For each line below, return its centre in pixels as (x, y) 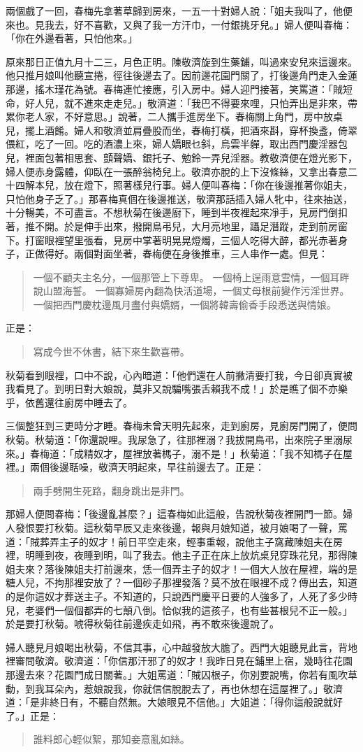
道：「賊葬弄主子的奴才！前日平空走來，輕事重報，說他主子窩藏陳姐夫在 (169, 541)
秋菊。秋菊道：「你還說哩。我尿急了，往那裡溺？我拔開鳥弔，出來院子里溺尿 (179, 440)
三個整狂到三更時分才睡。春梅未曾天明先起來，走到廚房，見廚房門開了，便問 (181, 426)
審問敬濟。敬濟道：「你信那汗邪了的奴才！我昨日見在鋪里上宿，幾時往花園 (184, 661)
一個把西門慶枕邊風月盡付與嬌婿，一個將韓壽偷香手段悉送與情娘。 (185, 304)
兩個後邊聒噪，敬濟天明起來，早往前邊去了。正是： (147, 467)
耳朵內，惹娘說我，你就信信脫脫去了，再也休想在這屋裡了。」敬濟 (193, 688)
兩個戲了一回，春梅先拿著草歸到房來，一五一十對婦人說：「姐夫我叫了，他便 (179, 10)
